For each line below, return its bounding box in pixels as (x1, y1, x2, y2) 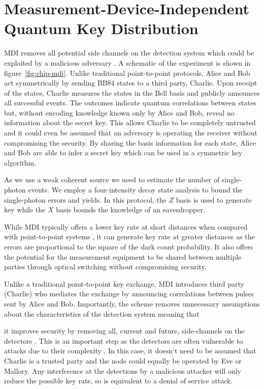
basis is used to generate (176, 194, 252, 205)
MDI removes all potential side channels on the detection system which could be (4, 47, 254, 58)
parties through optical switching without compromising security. (4, 261, 207, 272)
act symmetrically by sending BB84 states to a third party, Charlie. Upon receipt (4, 77, 257, 88)
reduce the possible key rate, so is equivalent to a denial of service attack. (4, 375, 233, 386)
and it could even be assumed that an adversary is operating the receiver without (4, 127, 257, 138)
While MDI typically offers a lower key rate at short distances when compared (4, 221, 248, 232)
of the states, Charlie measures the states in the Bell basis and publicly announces (4, 87, 260, 98)
